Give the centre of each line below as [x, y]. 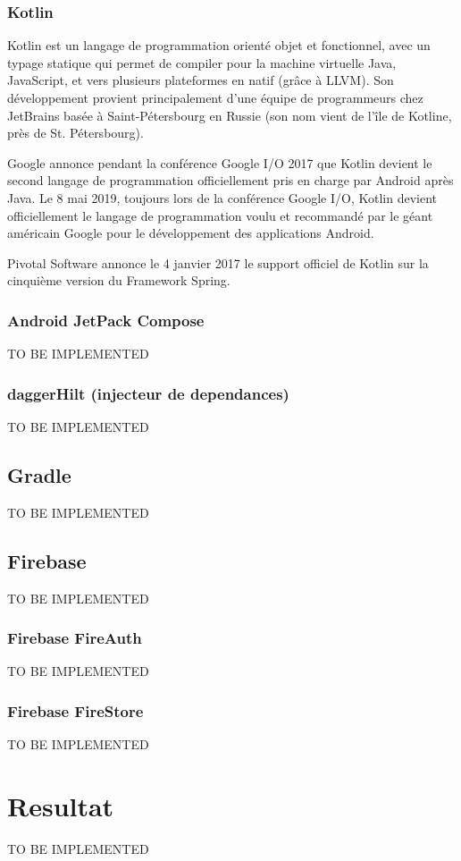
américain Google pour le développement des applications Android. [191, 233]
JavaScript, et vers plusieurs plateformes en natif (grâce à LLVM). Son [201, 80]
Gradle [39, 474]
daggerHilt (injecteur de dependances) [148, 393]
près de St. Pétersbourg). [75, 133]
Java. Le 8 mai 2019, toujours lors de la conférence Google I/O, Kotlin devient [222, 197]
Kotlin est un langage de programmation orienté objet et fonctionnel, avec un [219, 45]
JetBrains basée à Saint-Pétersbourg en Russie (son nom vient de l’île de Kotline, [230, 115]
